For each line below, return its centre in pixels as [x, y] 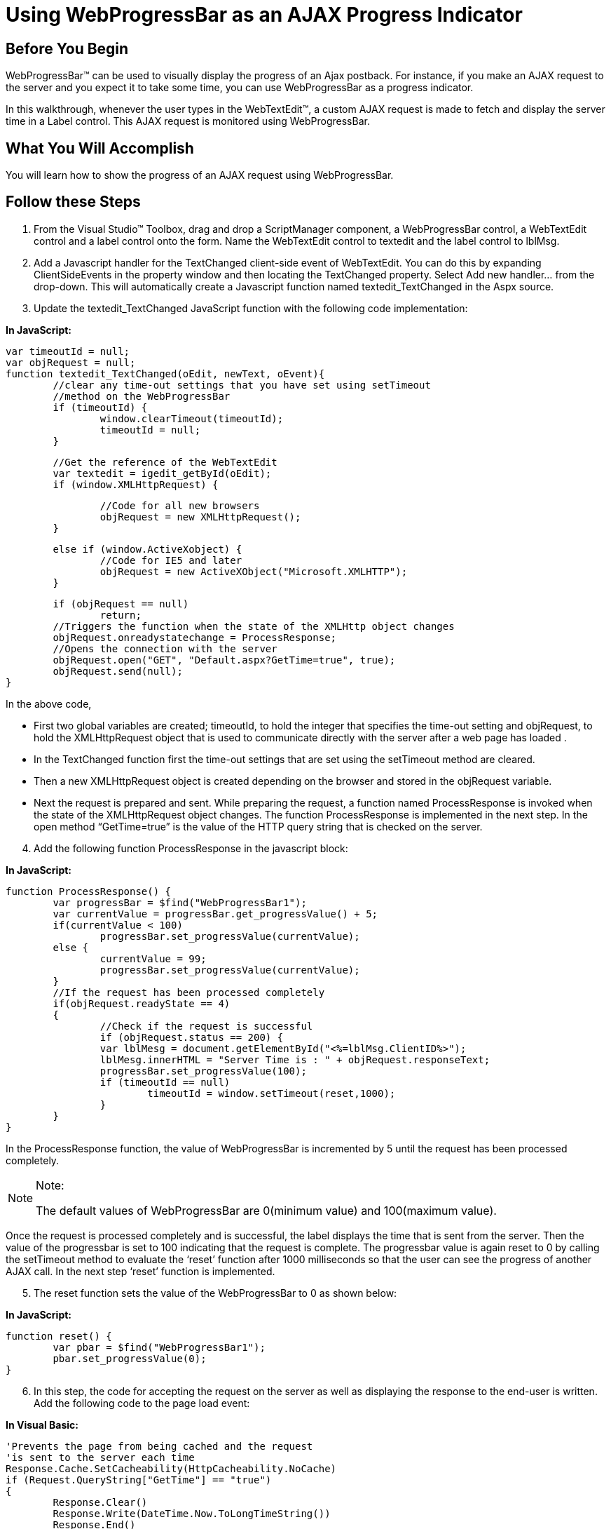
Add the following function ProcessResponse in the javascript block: [191, 848]
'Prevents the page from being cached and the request [159, 1446]
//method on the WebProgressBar [142, 396]
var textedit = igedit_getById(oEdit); [162, 473]
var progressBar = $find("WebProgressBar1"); [180, 902]
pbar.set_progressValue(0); [130, 1358]
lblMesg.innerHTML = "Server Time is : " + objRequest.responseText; [295, 1059]
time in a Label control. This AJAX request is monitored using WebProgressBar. [188, 121]
